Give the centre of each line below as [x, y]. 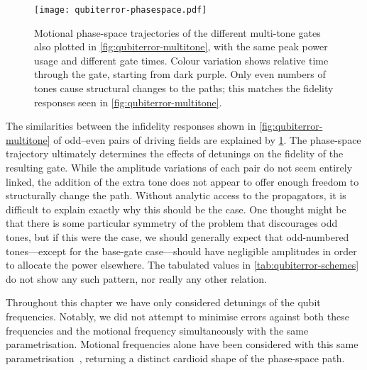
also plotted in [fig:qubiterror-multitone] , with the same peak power [181, 46]
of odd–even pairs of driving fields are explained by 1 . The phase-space [207, 139]
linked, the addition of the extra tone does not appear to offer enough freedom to [182, 181]
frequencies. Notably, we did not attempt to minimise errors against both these [177, 316]
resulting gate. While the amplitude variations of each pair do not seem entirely [179, 167]
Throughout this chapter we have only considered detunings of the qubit [163, 302]
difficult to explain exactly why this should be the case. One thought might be [176, 209]
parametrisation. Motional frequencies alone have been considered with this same [182, 344]
